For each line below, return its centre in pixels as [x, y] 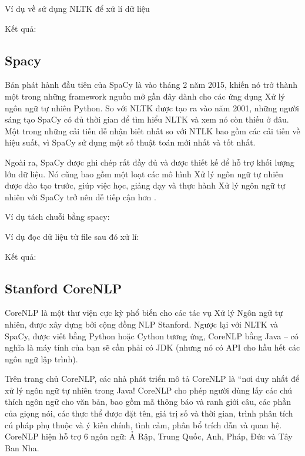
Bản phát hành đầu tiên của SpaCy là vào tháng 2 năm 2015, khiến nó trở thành [151, 85]
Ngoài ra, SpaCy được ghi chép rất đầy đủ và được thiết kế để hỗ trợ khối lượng [150, 162]
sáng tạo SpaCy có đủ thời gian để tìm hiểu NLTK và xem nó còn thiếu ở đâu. [147, 119]
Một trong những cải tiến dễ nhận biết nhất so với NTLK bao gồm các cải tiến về [152, 130]
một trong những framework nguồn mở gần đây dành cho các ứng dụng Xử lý [145, 96]
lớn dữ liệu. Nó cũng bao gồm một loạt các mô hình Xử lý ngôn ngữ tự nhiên [144, 174]
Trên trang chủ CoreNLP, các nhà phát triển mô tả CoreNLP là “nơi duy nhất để [152, 379]
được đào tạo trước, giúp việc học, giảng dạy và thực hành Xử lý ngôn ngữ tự [145, 185]
